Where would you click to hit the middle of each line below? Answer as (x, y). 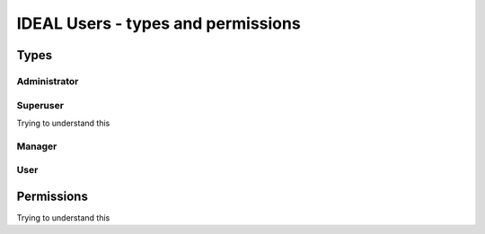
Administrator (48, 81)
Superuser (40, 105)
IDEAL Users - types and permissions (159, 23)
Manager (37, 146)
